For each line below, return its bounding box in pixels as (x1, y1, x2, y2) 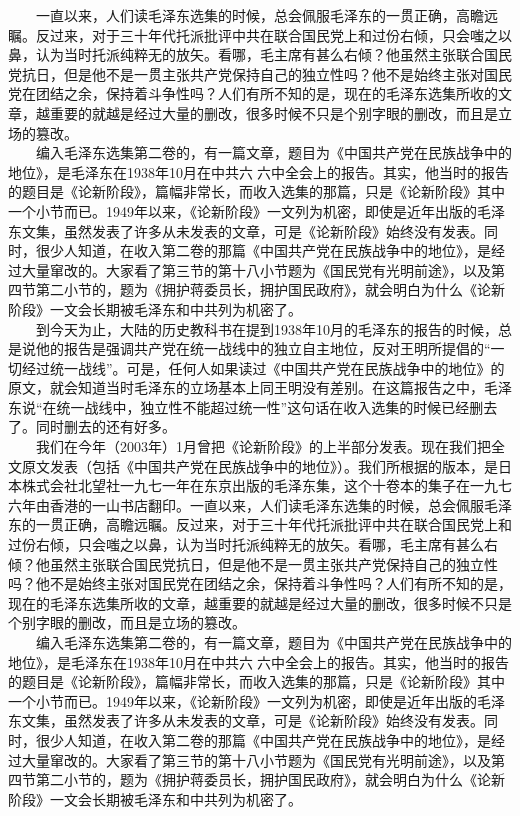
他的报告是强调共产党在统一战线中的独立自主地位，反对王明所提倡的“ (35, 338, 491, 359)
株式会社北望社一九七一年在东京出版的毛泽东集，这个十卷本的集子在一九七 (21, 475, 512, 496)
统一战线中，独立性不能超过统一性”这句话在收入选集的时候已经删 (56, 396, 484, 417)
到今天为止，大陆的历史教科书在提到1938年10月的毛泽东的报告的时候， (35, 318, 498, 339)
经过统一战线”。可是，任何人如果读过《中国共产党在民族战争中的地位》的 (21, 357, 505, 378)
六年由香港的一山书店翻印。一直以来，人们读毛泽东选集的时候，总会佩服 (8, 494, 484, 515)
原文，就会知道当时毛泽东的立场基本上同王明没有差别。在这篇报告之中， (8, 377, 484, 398)
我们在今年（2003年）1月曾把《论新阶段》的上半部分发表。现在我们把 (35, 436, 491, 457)
